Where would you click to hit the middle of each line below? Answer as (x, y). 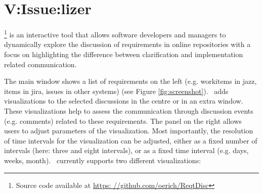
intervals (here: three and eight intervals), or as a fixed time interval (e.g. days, (126, 150)
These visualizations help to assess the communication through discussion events (129, 110)
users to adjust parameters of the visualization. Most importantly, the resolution (129, 131)
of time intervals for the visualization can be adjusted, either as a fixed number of (131, 140)
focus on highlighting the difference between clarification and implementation (124, 54)
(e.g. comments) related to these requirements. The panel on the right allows (123, 120)
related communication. (40, 64)
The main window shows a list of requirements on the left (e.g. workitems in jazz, (130, 81)
